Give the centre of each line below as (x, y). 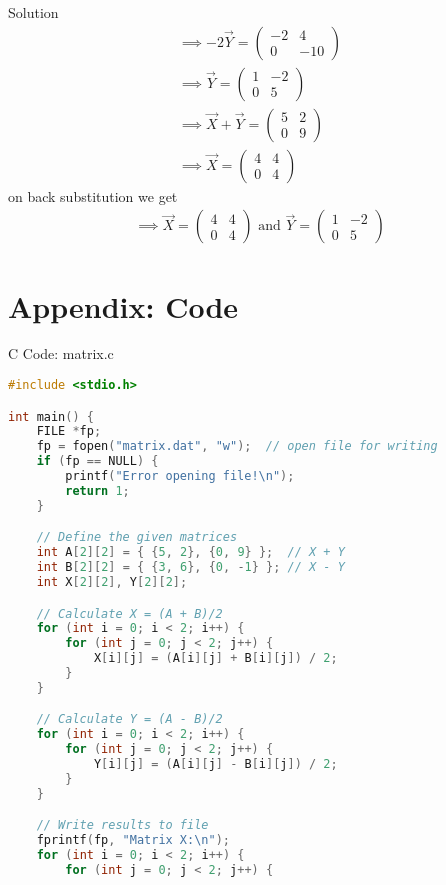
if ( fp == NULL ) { (97, 461)
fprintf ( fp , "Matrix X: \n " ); (133, 840)
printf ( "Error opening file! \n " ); (180, 476)
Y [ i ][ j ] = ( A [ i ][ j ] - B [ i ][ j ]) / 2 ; (215, 764)
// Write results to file (122, 825)
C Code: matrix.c (61, 353)
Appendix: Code (123, 305)
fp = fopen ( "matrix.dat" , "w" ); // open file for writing (237, 446)
